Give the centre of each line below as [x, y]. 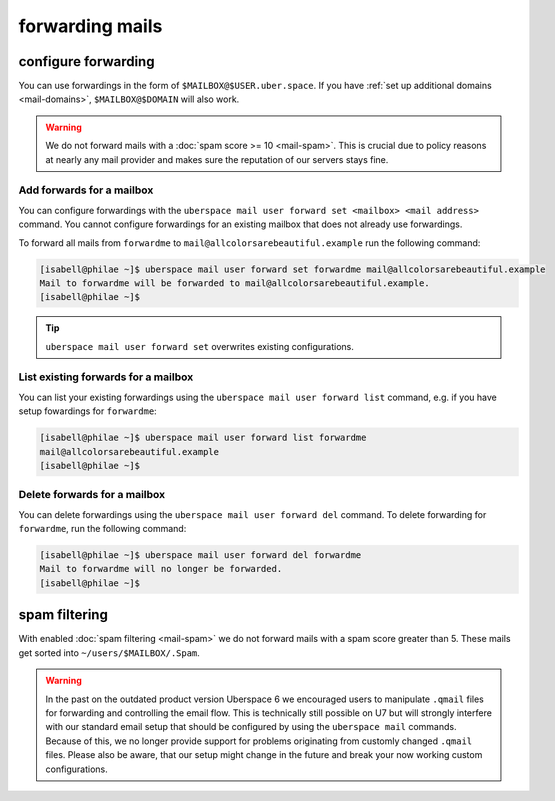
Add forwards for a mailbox [86, 190]
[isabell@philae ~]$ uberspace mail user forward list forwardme [203, 438]
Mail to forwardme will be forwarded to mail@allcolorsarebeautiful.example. [234, 283]
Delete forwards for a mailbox [92, 495]
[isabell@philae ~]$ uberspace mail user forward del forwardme [200, 555]
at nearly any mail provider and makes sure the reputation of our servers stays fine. [217, 159]
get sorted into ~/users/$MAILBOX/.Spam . [109, 652]
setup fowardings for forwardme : [87, 411]
